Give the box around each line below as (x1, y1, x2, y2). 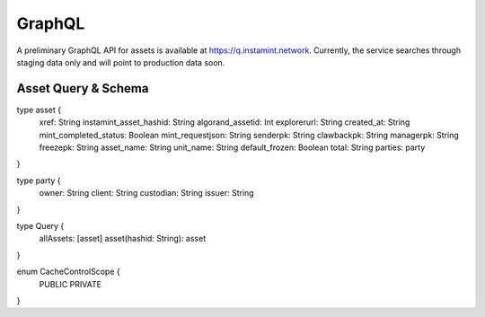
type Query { (16, 220, 65, 231)
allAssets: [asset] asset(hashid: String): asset (39, 233, 207, 244)
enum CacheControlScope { (16, 266, 120, 277)
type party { (16, 175, 62, 186)
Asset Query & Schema (16, 81, 149, 96)
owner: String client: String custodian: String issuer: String (39, 188, 255, 198)
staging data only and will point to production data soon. (16, 57, 225, 67)
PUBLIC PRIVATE (39, 278, 102, 289)
